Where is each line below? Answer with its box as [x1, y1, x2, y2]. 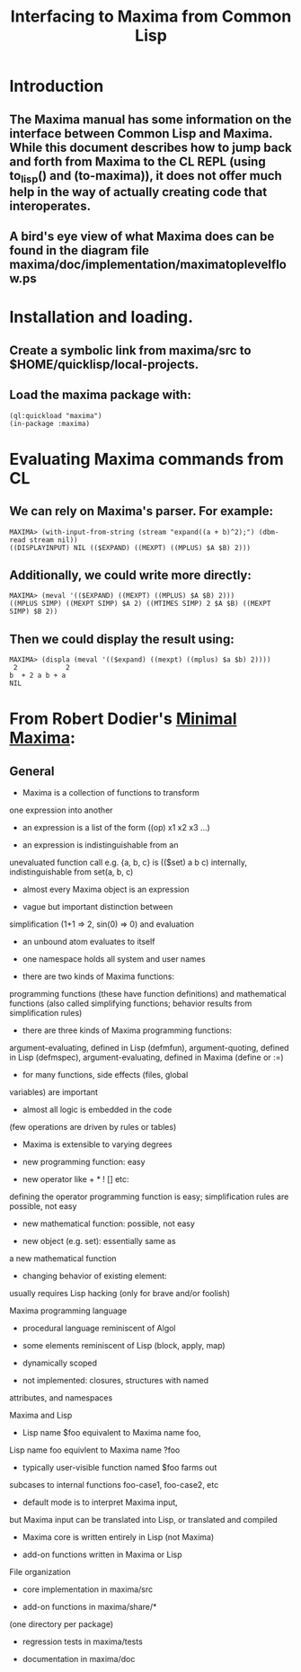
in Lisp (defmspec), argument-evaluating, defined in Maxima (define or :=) [9, 1052, 285, 1063]
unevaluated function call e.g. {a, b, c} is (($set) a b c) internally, [9, 857, 247, 868]
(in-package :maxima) [9, 419, 91, 428]
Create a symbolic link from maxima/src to [9, 342, 252, 358]
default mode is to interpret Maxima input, [22, 1497, 178, 1507]
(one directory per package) [9, 1619, 114, 1630]
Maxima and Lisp [9, 1410, 73, 1421]
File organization [9, 1567, 71, 1578]
